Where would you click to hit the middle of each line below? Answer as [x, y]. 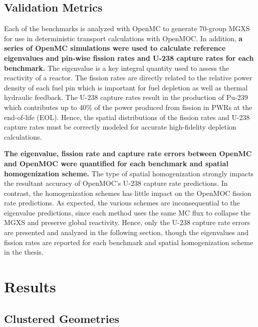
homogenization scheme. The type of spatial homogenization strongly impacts [129, 173]
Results [30, 287]
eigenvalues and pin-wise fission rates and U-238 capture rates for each [129, 58]
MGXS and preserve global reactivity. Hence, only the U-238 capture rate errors [127, 222]
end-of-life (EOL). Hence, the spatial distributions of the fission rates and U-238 [127, 117]
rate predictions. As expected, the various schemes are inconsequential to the [122, 203]
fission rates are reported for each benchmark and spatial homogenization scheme [129, 242]
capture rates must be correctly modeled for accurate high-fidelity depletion [120, 127]
